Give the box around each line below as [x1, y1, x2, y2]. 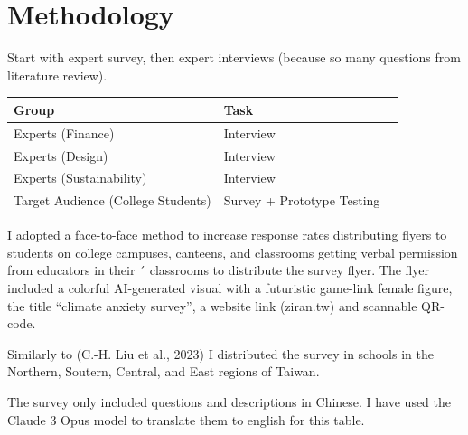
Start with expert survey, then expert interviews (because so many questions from [7, 48, 461, 67]
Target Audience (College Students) [14, 191, 211, 210]
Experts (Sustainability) [14, 168, 147, 187]
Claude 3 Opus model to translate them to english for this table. [7, 410, 365, 429]
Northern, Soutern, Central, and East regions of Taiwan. [7, 362, 320, 381]
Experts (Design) [14, 146, 108, 165]
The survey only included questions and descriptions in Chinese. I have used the [7, 392, 452, 411]
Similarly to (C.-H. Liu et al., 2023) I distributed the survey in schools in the [7, 344, 434, 363]
